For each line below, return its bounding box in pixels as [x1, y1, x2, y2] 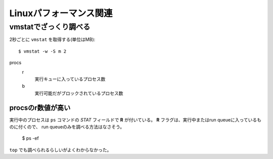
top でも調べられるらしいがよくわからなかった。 [9, 147, 112, 153]
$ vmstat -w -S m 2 [18, 48, 67, 54]
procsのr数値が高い [9, 103, 71, 112]
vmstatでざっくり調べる [9, 22, 90, 31]
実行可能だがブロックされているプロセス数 [34, 90, 123, 96]
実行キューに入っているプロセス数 [34, 76, 106, 82]
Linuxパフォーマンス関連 [9, 8, 113, 19]
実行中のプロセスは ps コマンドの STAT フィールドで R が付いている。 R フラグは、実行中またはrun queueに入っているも [9, 116, 261, 123]
